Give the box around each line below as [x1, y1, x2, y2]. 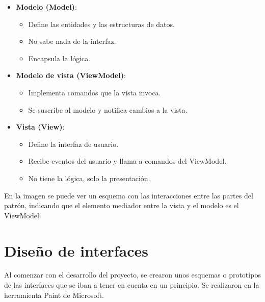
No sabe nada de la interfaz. [28, 36, 116, 46]
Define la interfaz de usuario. [28, 138, 119, 149]
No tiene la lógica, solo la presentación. [28, 172, 150, 183]
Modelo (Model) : [16, 2, 77, 12]
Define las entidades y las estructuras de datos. [28, 18, 175, 29]
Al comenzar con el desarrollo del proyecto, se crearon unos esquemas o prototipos [4, 269, 261, 280]
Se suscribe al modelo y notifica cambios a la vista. [28, 104, 188, 115]
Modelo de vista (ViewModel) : [16, 70, 126, 81]
